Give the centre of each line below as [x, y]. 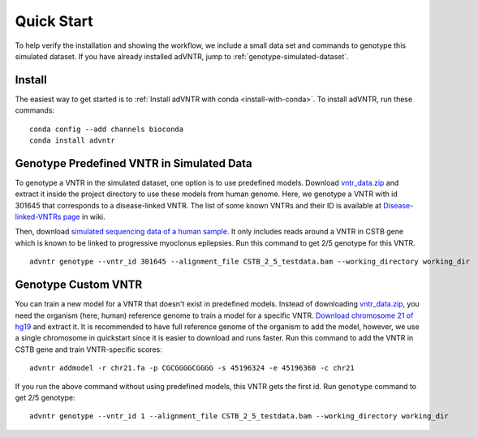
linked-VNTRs [38, 217]
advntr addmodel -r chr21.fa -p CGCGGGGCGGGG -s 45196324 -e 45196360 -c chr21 [192, 368]
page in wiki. [84, 217]
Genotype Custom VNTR [79, 285]
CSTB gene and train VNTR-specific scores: [88, 349]
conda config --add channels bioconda [107, 129]
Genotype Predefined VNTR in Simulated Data [133, 163]
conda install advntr [72, 141]
